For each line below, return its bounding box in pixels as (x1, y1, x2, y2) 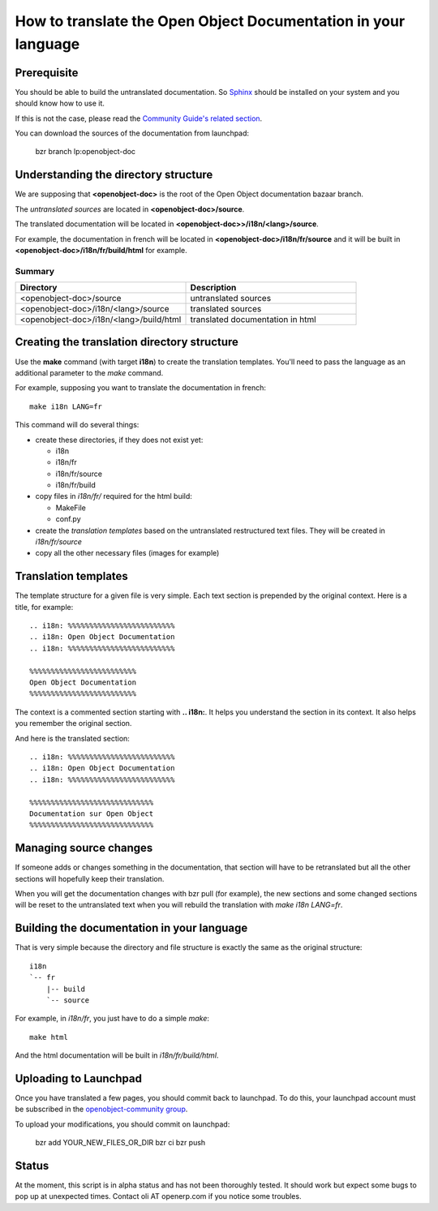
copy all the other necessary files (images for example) (35, 548, 220, 558)
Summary (15, 265, 55, 277)
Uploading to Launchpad (15, 1071, 142, 1085)
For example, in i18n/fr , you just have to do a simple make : (15, 1014, 210, 1024)
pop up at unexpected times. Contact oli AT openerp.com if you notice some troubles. (15, 1192, 302, 1201)
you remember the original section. (15, 719, 132, 728)
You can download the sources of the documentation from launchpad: (15, 128, 250, 138)
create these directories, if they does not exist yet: (35, 435, 204, 444)
